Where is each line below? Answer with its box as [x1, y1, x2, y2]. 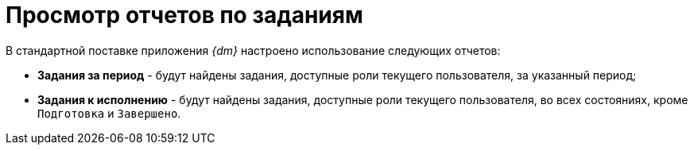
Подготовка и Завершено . [37, 106, 181, 120]
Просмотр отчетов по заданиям [6, 2, 363, 29]
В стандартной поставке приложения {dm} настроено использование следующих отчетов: [6, 43, 501, 57]
